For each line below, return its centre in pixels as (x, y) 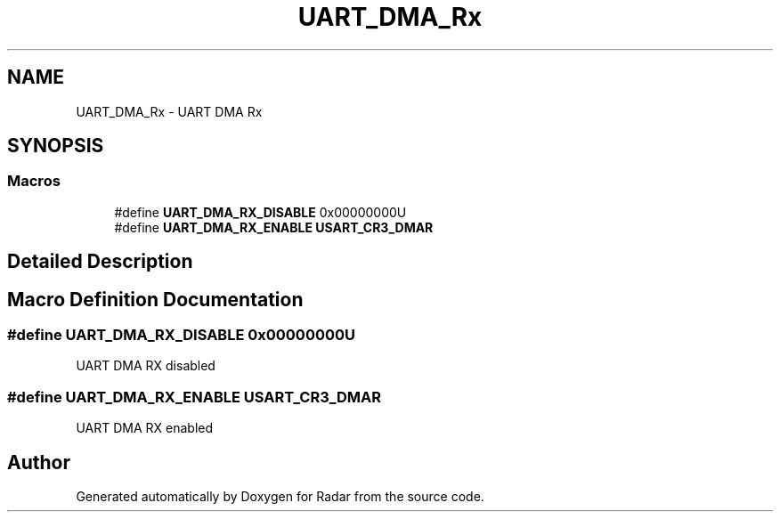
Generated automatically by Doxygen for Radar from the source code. (280, 497)
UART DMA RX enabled (145, 428)
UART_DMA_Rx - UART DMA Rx (169, 111)
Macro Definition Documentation (155, 299)
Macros (34, 181)
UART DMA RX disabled (146, 366)
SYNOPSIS (56, 146)
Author (39, 462)
